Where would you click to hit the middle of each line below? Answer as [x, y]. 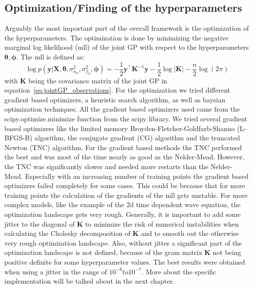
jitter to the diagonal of [39, 223]
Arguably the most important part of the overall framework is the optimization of [127, 28]
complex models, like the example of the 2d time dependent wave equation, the [123, 204]
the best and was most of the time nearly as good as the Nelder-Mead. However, [125, 157]
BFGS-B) [19, 138]
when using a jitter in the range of [56, 271]
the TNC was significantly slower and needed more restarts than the [107, 166]
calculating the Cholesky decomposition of [68, 233]
